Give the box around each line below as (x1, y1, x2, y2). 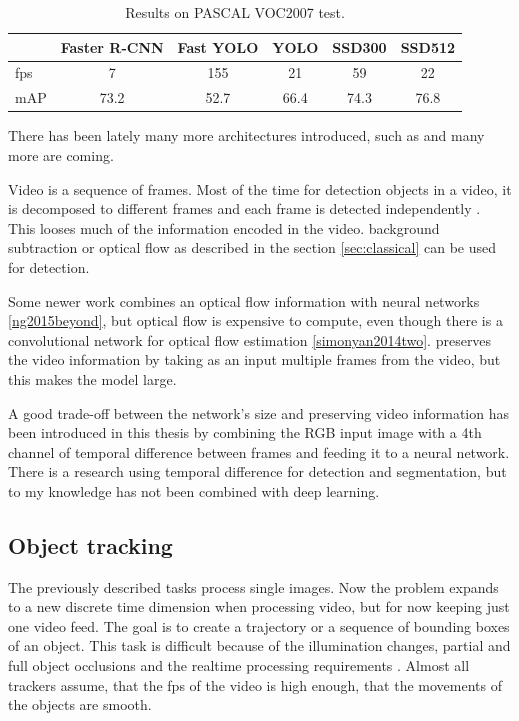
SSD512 (400, 36, 456, 57)
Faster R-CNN (60, 36, 164, 57)
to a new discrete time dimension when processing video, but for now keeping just (8, 596, 510, 617)
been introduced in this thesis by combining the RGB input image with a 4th (8, 422, 482, 443)
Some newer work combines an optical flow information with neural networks (8, 290, 480, 311)
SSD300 (332, 36, 387, 57)
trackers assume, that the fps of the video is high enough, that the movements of (8, 674, 503, 695)
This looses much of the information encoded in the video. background (8, 217, 440, 238)
